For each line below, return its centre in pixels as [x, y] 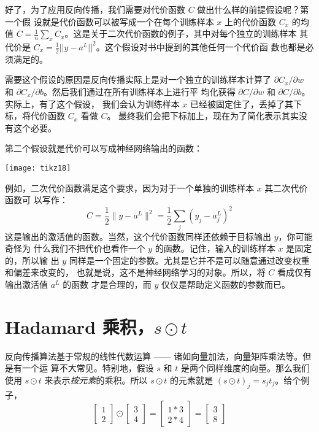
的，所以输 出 [32, 260]
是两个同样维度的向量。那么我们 [245, 368]
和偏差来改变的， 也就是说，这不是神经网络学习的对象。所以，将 [135, 272]
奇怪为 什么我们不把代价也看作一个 [75, 248]
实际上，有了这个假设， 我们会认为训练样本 [92, 103]
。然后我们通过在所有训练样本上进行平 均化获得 [139, 91]
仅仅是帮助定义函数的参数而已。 [226, 284]
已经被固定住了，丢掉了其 [242, 103]
